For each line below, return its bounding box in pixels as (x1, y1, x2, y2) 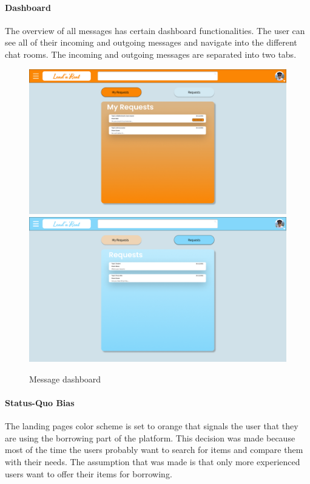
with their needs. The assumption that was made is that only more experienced (5, 455, 300, 468)
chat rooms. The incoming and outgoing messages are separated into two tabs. (5, 47, 297, 60)
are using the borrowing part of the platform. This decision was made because (5, 431, 295, 444)
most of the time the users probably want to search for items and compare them (5, 443, 303, 456)
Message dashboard (29, 372, 101, 385)
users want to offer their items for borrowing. (5, 467, 172, 480)
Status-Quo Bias (5, 396, 75, 409)
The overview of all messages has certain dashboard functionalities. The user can (5, 24, 305, 36)
